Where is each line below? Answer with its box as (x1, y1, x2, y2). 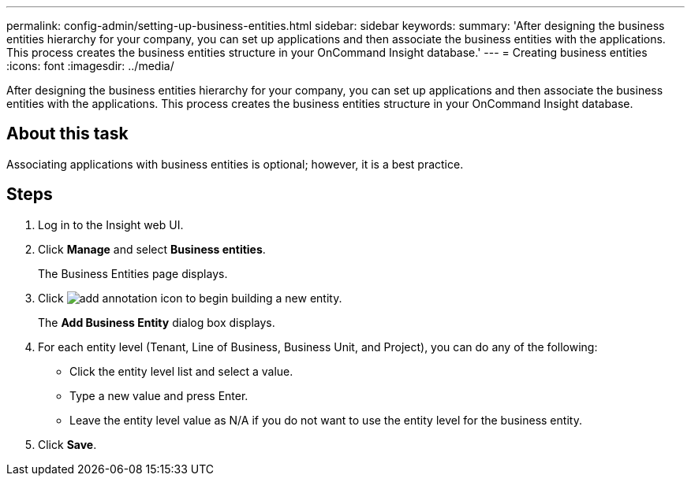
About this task (6, 124, 129, 144)
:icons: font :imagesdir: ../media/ (6, 59, 174, 72)
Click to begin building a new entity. (38, 291, 342, 305)
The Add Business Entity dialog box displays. (38, 315, 275, 329)
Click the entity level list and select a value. (69, 364, 293, 378)
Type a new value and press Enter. (69, 388, 248, 402)
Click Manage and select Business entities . (38, 242, 266, 256)
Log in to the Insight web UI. (38, 217, 184, 232)
